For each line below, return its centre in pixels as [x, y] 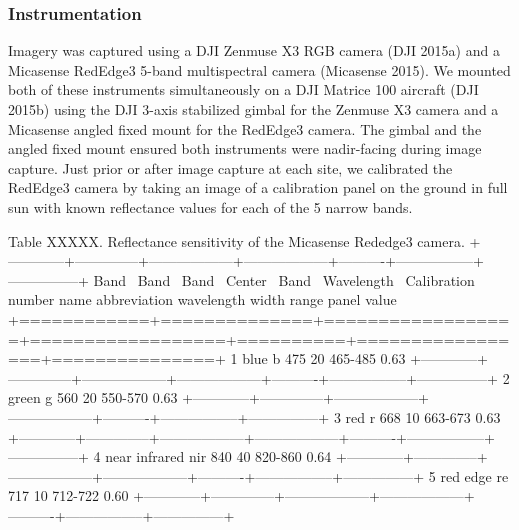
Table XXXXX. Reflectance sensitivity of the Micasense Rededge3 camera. [236, 240]
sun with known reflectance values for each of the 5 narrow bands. [210, 206]
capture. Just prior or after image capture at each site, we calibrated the [230, 167]
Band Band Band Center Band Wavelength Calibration [284, 279]
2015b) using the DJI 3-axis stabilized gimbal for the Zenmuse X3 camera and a [253, 109]
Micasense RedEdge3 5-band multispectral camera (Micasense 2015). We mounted [259, 69]
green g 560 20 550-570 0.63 [93, 397]
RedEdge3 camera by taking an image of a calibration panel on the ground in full [258, 187]
